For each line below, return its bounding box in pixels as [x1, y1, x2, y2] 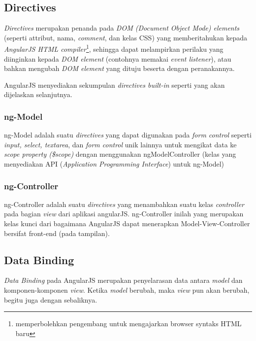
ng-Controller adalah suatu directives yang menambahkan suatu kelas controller [4, 199, 244, 209]
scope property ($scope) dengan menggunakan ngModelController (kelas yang [4, 149, 236, 159]
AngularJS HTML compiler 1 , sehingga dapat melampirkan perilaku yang [4, 42, 224, 54]
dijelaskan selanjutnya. [4, 89, 72, 100]
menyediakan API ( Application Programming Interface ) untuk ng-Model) [4, 159, 224, 169]
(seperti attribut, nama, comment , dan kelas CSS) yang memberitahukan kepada [4, 32, 248, 42]
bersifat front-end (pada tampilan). [4, 228, 110, 238]
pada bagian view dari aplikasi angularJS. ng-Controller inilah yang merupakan [4, 208, 244, 219]
